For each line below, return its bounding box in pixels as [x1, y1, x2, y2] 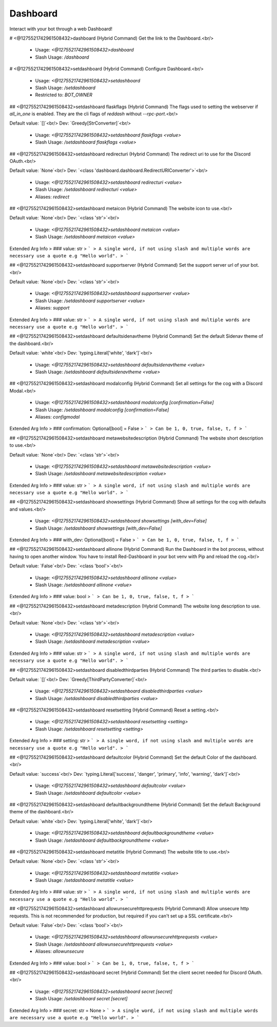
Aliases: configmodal [35, 413, 80, 420]
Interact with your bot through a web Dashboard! [9, 26, 113, 32]
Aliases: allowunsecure [35, 948, 84, 954]
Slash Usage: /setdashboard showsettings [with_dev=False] [35, 525, 162, 531]
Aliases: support [35, 305, 70, 311]
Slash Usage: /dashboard [35, 54, 89, 60]
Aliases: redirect [35, 194, 70, 200]
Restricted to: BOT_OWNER [35, 92, 92, 98]
